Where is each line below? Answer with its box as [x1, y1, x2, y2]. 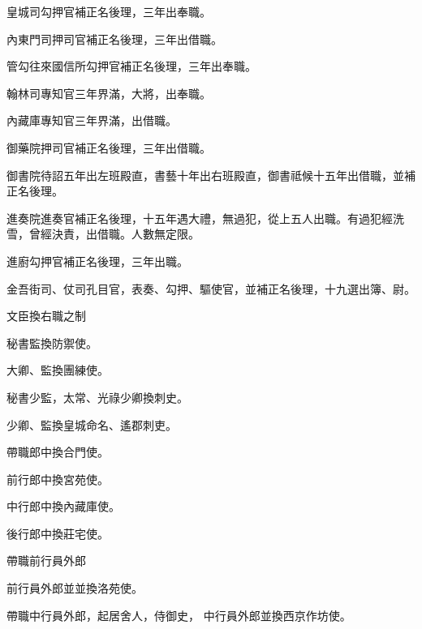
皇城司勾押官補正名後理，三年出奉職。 [6, 3, 211, 19]
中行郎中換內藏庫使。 [6, 498, 120, 515]
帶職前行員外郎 [6, 552, 86, 569]
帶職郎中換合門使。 [6, 443, 109, 460]
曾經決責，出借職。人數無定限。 [28, 225, 200, 242]
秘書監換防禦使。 [6, 334, 97, 351]
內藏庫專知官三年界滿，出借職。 [6, 112, 177, 129]
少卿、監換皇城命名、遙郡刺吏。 [6, 416, 177, 433]
